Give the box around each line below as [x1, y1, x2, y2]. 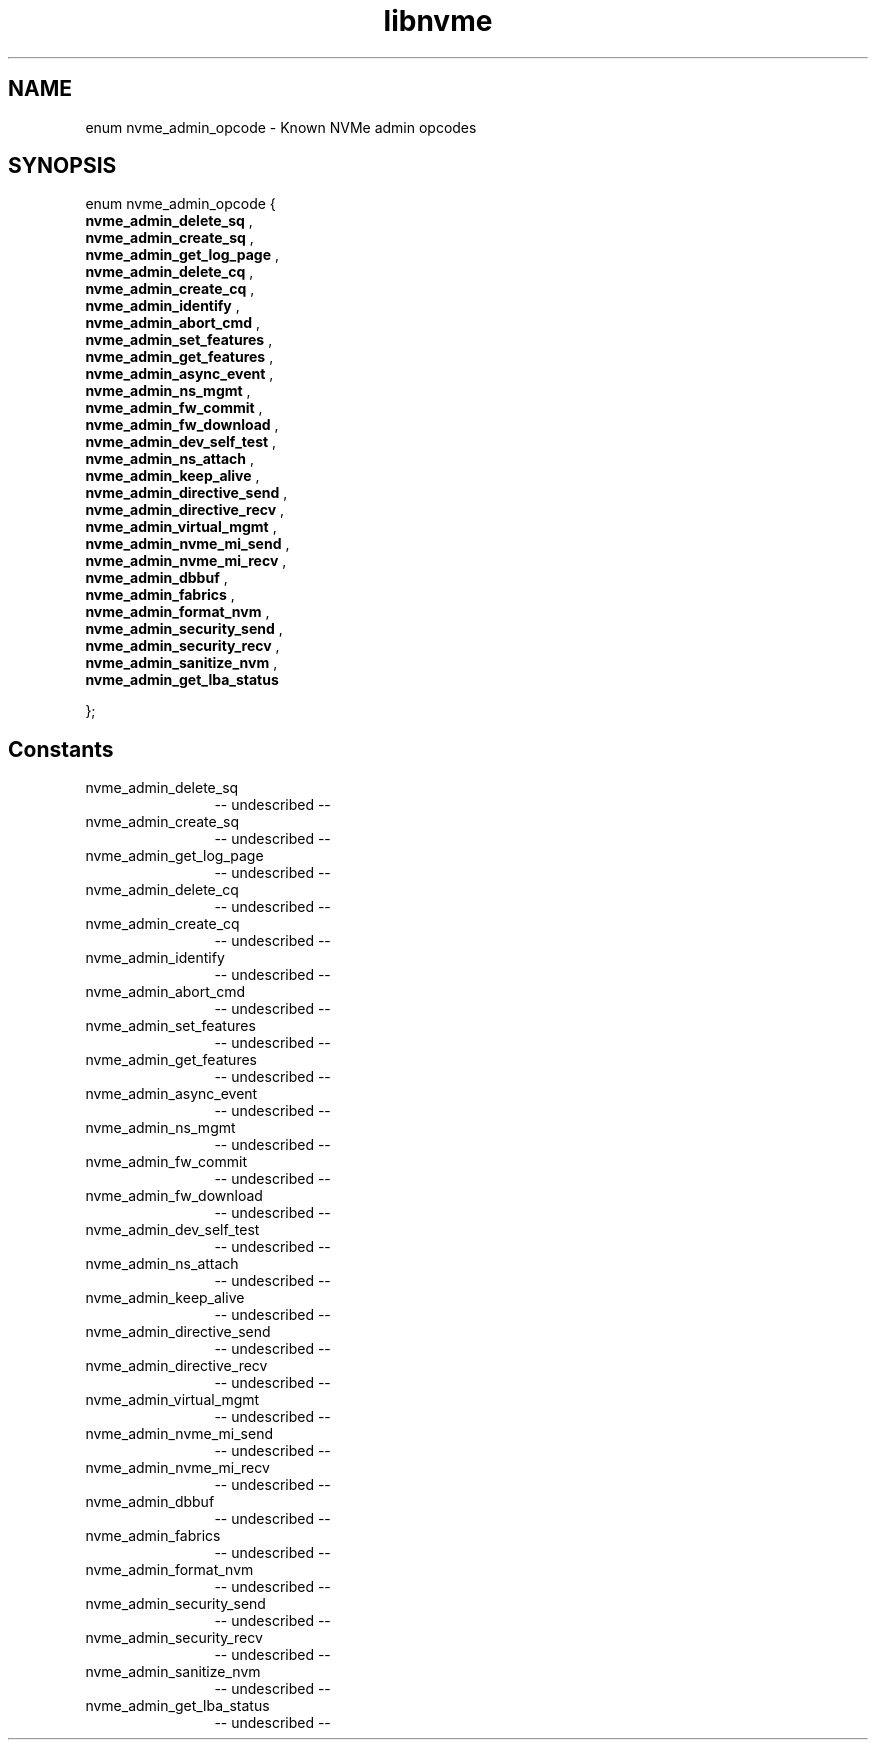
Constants [8, 736, 114, 762]
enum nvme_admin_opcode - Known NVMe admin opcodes [85, 118, 477, 136]
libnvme [383, 4, 493, 38]
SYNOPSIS [8, 153, 117, 179]
